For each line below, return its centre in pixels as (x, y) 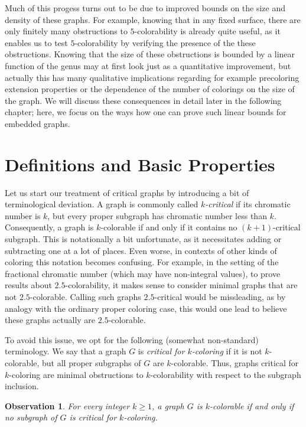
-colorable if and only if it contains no (169, 227)
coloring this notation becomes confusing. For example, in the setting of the (142, 262)
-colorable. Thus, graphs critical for (235, 362)
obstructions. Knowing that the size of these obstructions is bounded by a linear (150, 54)
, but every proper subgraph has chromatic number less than (157, 215)
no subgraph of (31, 417)
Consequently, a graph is (49, 227)
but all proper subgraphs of (92, 362)
